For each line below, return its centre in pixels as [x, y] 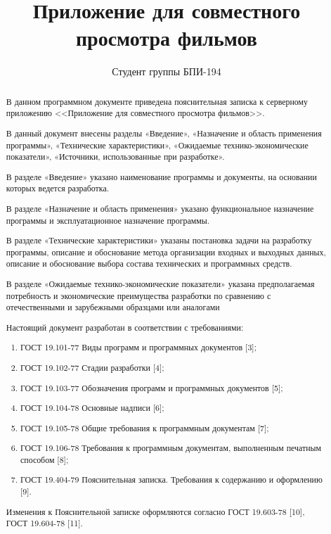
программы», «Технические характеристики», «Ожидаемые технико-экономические [157, 145]
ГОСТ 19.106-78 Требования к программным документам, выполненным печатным [171, 448]
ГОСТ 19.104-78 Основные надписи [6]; [92, 408]
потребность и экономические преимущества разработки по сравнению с [138, 295]
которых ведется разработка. [57, 188]
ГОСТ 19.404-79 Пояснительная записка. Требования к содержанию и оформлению [171, 479]
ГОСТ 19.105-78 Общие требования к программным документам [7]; [145, 427]
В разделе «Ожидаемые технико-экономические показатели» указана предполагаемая [160, 284]
